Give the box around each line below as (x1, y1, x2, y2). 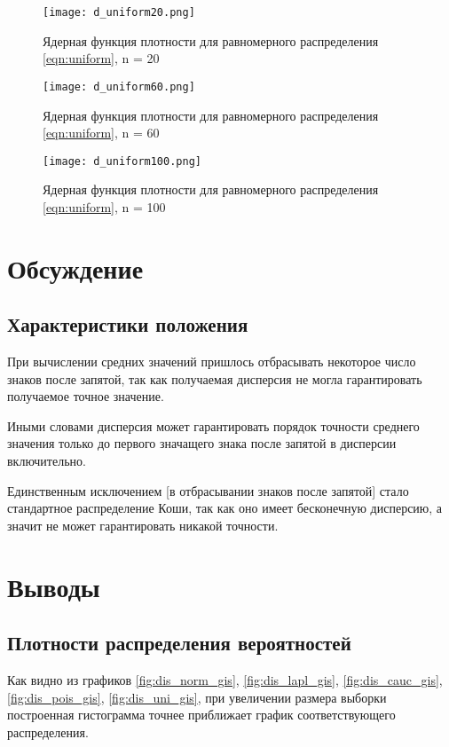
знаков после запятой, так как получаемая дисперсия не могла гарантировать (7, 369, 422, 388)
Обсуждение (7, 249, 144, 286)
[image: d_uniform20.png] (43, 6, 195, 19)
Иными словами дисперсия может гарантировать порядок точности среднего (7, 416, 420, 435)
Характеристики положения (7, 311, 248, 338)
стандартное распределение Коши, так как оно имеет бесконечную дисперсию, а (7, 499, 443, 517)
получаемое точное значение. (7, 387, 164, 405)
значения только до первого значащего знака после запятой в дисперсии (7, 434, 397, 452)
